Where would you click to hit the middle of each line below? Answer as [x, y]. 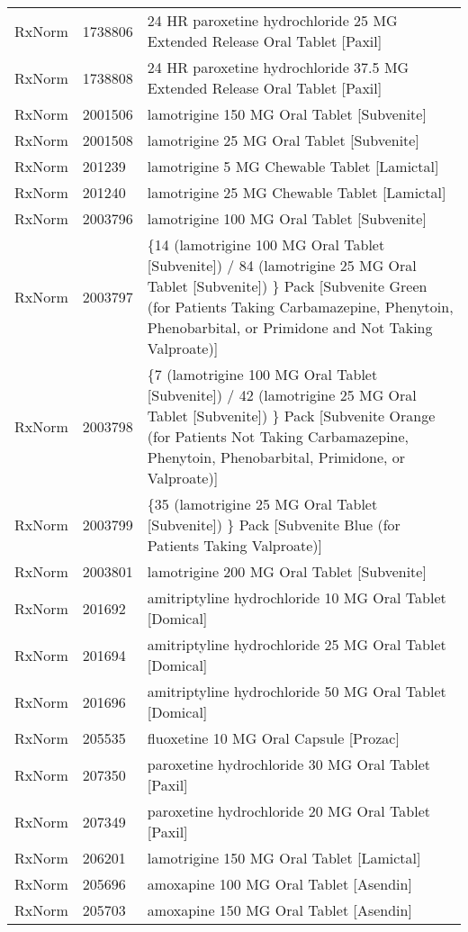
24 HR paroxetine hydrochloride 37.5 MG [278, 67]
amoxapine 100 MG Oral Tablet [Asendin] [279, 884]
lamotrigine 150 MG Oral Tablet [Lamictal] [284, 858]
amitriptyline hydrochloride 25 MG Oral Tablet [297, 644]
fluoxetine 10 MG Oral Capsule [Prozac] [273, 738]
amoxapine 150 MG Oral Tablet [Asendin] [279, 910]
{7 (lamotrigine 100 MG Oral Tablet [262, 374]
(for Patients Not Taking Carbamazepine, [278, 436]
